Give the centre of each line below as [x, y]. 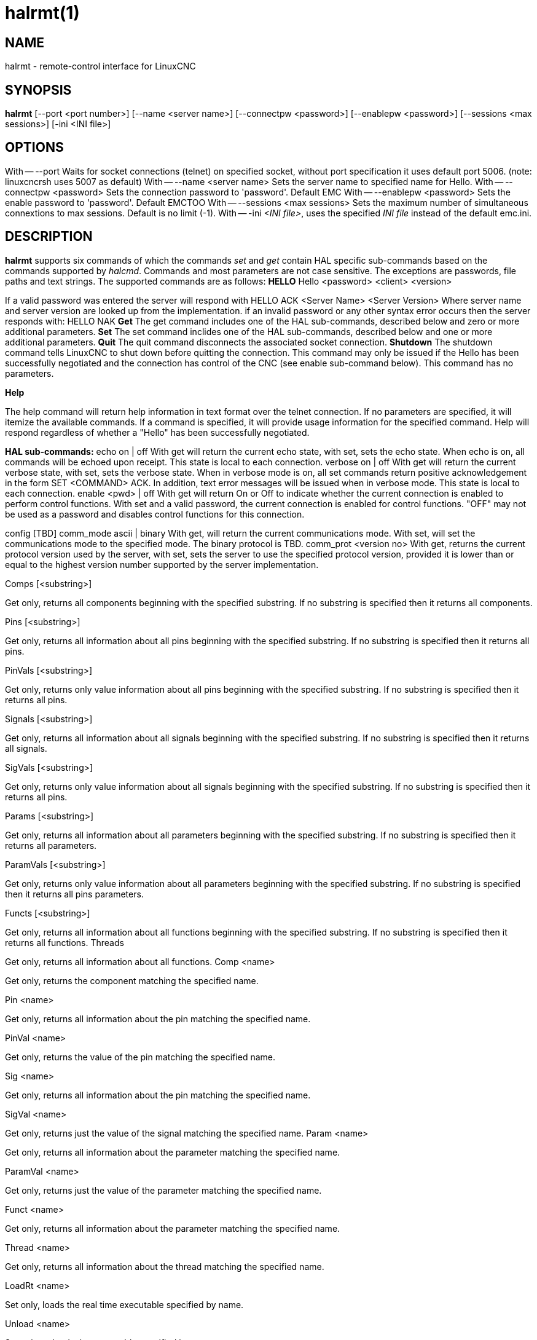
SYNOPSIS [38, 90]
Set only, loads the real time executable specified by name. [124, 1304]
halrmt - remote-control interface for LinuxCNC [100, 66]
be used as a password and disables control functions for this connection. [155, 514]
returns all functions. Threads [65, 942]
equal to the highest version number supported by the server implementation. [162, 564]
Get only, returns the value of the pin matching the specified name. [140, 1057]
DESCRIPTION [49, 237]
